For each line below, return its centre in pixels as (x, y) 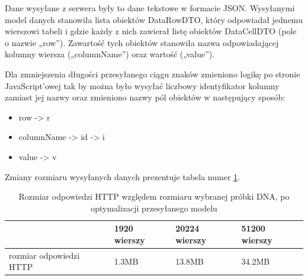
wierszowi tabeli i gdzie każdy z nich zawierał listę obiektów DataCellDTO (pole (151, 31)
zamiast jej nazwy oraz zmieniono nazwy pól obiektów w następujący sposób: (145, 97)
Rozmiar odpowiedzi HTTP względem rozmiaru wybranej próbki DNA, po (154, 196)
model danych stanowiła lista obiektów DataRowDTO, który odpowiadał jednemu (154, 19)
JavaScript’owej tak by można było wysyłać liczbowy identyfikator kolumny (142, 85)
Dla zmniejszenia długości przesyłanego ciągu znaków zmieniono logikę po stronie (153, 74)
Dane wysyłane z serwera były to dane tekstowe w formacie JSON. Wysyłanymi (150, 8)
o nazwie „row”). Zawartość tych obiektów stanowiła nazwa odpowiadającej (142, 42)
